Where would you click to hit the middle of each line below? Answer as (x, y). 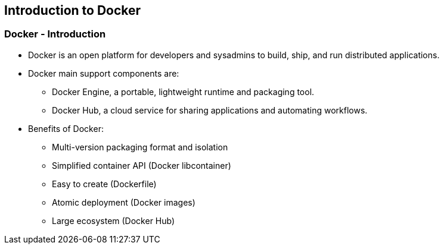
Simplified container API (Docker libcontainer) (142, 165)
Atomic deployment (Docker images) (124, 202)
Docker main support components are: (104, 73)
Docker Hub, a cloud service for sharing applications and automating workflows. (210, 110)
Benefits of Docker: (66, 128)
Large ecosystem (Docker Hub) (114, 220)
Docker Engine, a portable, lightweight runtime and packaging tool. (183, 92)
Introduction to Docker (73, 10)
